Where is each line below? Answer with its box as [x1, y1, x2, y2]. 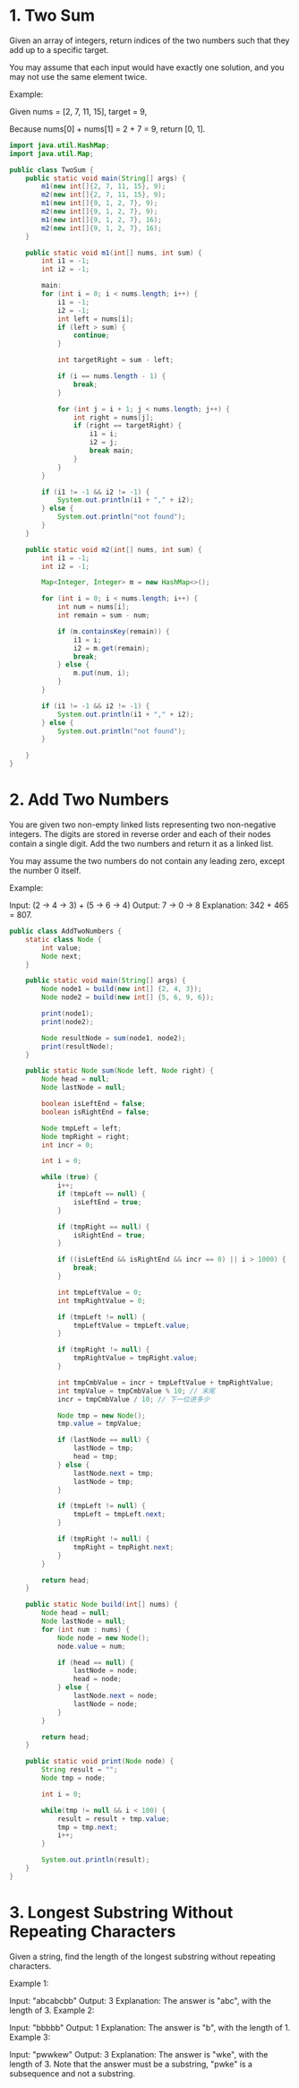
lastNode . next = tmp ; [73, 1469, 154, 1478]
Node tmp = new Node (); [56, 1411, 146, 1420]
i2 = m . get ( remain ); [73, 643, 150, 652]
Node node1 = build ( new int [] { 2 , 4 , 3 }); [41, 985, 202, 994]
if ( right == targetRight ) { [73, 421, 182, 430]
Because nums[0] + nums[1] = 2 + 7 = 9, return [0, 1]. [9, 123, 206, 134]
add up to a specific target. [9, 44, 109, 55]
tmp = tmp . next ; [56, 1823, 118, 1832]
